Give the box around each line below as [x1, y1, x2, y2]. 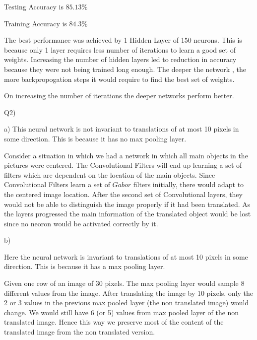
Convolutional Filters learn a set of [4, 179, 110, 190]
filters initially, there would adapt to [133, 179, 244, 190]
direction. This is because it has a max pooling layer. [4, 261, 165, 272]
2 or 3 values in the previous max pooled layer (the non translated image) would [4, 297, 249, 308]
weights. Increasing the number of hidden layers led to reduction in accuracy [4, 54, 237, 65]
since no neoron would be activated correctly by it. [4, 218, 158, 228]
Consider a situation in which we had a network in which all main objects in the [4, 150, 248, 160]
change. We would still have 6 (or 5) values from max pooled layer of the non [4, 307, 239, 317]
